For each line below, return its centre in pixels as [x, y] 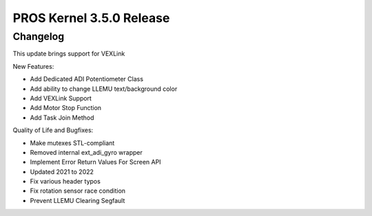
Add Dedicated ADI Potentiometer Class [87, 79]
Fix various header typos [65, 182]
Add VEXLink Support [61, 98]
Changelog [39, 36]
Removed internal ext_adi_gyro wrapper [86, 152]
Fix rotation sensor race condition [78, 191]
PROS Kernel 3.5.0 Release [91, 18]
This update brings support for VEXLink [69, 54]
